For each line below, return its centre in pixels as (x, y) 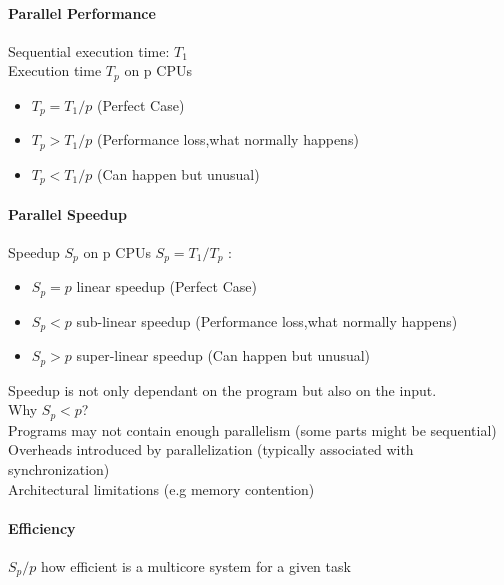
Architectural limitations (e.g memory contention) (161, 488)
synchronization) (59, 469)
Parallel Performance (82, 12)
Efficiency (42, 527)
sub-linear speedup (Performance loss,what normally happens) (267, 320)
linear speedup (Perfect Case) (166, 286)
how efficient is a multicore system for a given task (196, 566)
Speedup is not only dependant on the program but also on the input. (222, 389)
